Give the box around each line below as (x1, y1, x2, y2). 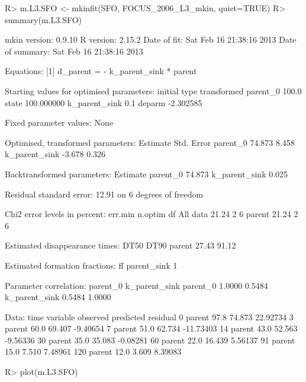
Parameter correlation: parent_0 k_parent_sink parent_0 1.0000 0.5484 (5, 279, 268, 291)
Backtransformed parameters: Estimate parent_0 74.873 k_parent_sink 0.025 (5, 167, 288, 180)
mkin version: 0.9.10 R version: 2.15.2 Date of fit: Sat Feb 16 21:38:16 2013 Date (5, 33, 297, 46)
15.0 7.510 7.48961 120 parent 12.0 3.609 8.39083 (5, 345, 182, 358)
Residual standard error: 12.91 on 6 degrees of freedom (5, 187, 204, 200)
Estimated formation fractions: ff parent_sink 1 (5, 259, 178, 271)
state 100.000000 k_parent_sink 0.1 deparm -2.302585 (5, 96, 202, 109)
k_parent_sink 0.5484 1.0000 (5, 291, 111, 303)
